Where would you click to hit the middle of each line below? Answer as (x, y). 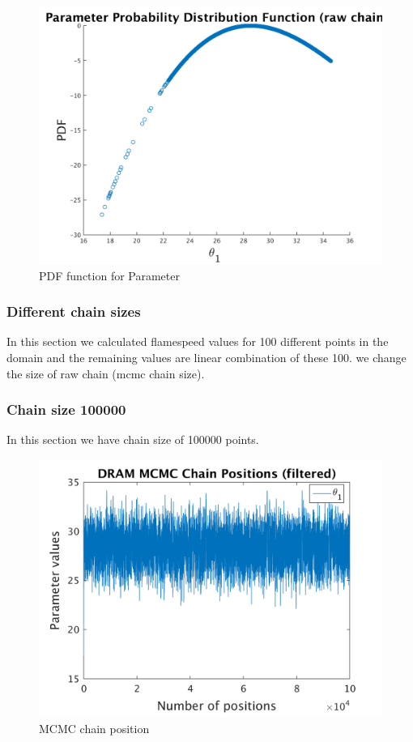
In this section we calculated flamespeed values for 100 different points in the (198, 341)
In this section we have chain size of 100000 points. (133, 439)
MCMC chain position (94, 728)
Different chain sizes (74, 311)
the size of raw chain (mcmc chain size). (106, 373)
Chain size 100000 (66, 409)
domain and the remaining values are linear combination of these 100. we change (206, 357)
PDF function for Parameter (109, 275)
